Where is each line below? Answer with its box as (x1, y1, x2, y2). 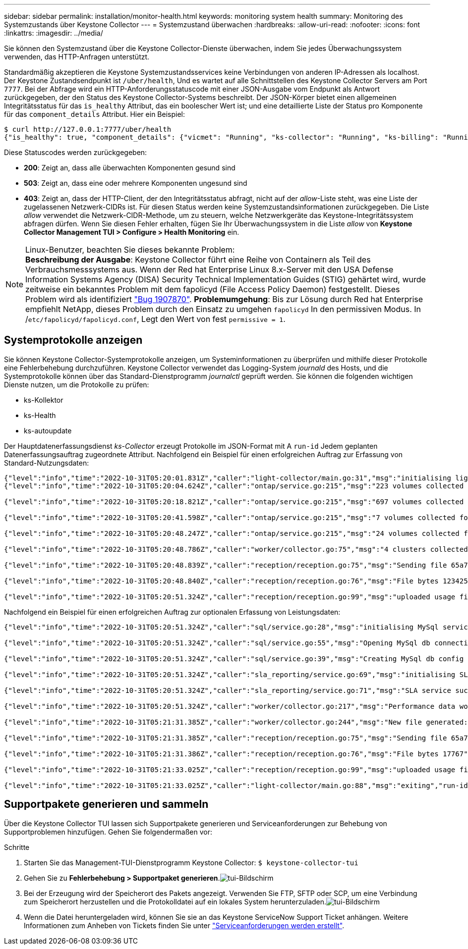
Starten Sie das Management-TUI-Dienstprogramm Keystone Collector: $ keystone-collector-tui (24, 858, 358, 867)
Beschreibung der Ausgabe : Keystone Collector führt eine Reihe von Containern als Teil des (25, 255, 371, 264)
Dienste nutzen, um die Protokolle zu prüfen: (4, 380, 149, 389)
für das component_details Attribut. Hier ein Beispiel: (4, 110, 185, 118)
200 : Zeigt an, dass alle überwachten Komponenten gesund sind (24, 163, 235, 172)
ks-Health (24, 411, 56, 420)
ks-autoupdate (24, 426, 72, 435)
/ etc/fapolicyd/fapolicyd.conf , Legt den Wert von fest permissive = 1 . (25, 314, 286, 324)
